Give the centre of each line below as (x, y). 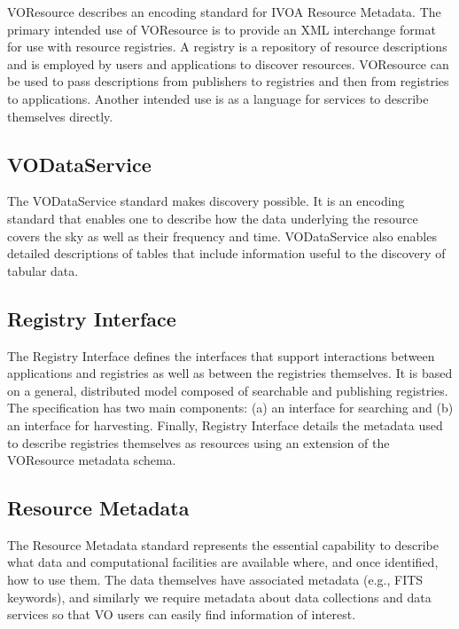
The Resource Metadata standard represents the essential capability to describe (223, 544)
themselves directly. (60, 116)
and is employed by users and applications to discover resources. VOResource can (228, 63)
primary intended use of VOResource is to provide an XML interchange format (222, 29)
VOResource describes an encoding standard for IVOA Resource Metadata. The (224, 12)
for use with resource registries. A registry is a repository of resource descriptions (227, 47)
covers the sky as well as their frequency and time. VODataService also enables (222, 236)
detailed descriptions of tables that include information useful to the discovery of (226, 253)
